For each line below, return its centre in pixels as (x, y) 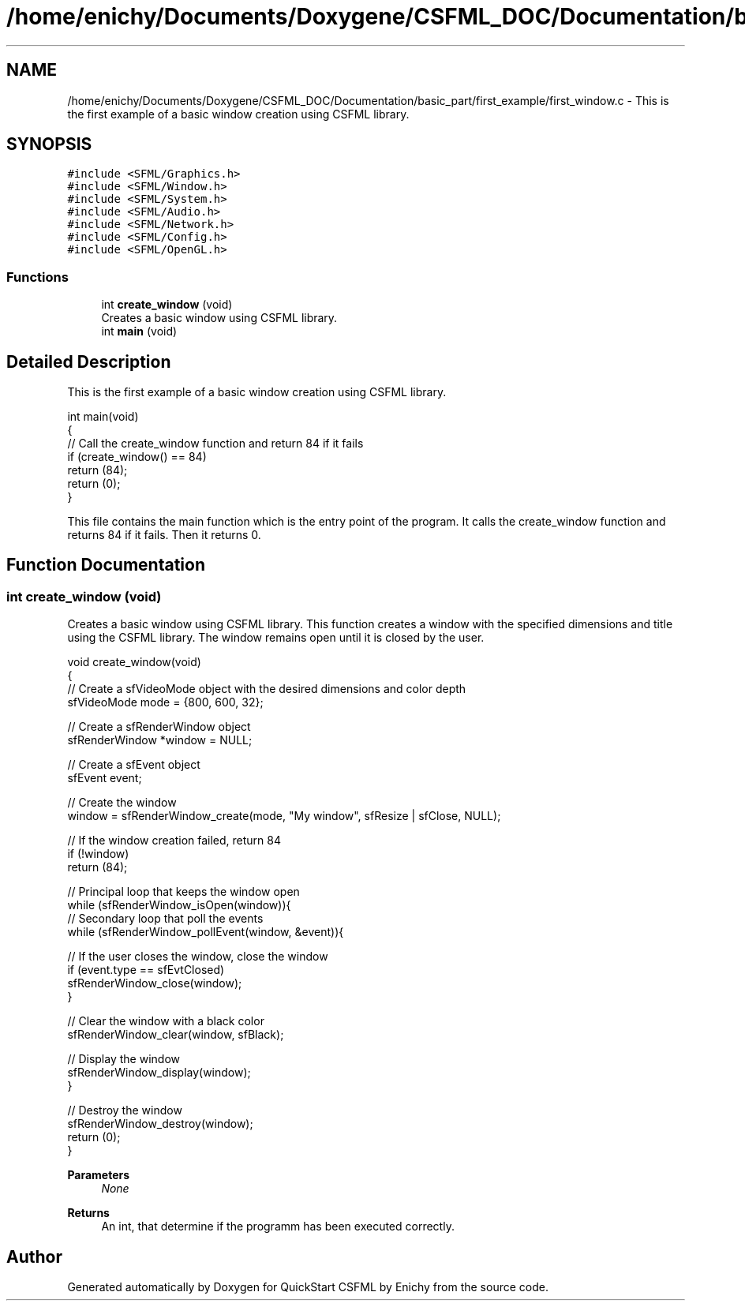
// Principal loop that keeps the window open (183, 892)
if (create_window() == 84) (137, 457)
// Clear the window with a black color (166, 1021)
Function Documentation (106, 565)
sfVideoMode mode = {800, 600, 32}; (165, 702)
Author (34, 1256)
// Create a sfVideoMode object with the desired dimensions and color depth (267, 689)
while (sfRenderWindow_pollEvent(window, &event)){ (206, 932)
